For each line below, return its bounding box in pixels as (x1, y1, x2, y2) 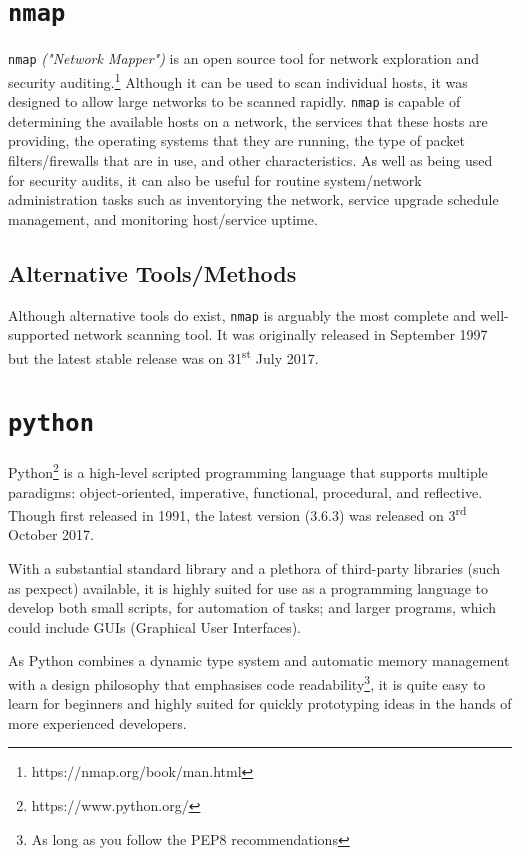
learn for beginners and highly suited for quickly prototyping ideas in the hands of (8, 693, 512, 714)
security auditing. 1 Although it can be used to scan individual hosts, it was (8, 68, 468, 92)
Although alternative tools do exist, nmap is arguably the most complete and (8, 304, 476, 325)
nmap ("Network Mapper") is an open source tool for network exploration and (8, 48, 480, 69)
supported (8, 324, 70, 345)
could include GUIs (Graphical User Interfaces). (8, 616, 301, 637)
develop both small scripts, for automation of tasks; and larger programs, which (8, 597, 496, 618)
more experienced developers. (8, 712, 187, 733)
